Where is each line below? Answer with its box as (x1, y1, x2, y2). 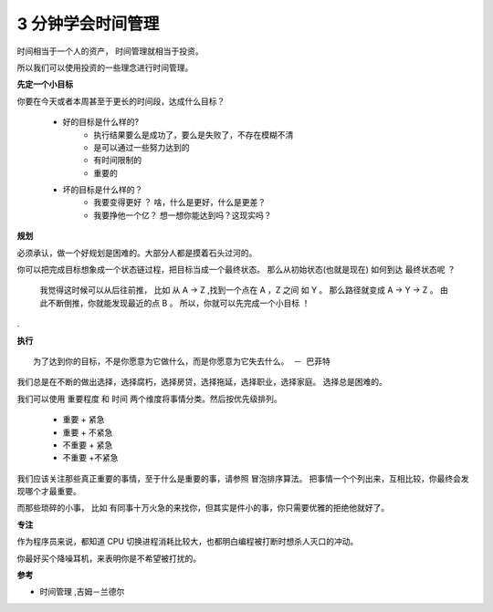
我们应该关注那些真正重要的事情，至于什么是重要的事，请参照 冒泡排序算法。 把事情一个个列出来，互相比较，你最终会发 (16, 472, 469, 483)
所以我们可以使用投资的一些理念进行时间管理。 (16, 62, 194, 73)
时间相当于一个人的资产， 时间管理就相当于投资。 (16, 46, 204, 57)
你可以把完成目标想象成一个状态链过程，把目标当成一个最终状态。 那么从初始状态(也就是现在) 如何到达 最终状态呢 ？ (16, 265, 456, 275)
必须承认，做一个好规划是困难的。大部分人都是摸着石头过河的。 (16, 247, 257, 258)
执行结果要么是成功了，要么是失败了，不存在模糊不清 (93, 129, 294, 140)
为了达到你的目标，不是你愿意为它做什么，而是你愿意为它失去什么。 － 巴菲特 (33, 356, 330, 367)
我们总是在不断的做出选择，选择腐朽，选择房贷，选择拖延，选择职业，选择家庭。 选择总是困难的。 (16, 377, 387, 388)
